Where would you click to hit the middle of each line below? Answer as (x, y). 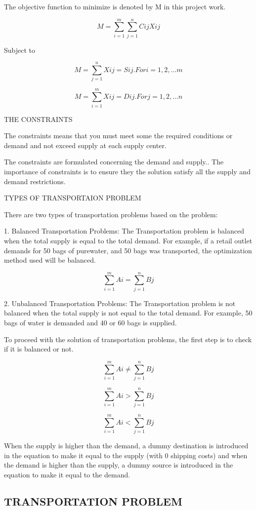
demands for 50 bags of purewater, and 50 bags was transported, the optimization (128, 250)
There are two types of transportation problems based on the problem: (111, 214)
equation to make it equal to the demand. (67, 474)
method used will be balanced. (50, 260)
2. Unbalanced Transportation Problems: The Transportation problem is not (120, 303)
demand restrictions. (35, 181)
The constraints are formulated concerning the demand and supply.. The (114, 162)
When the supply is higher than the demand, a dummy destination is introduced (126, 446)
